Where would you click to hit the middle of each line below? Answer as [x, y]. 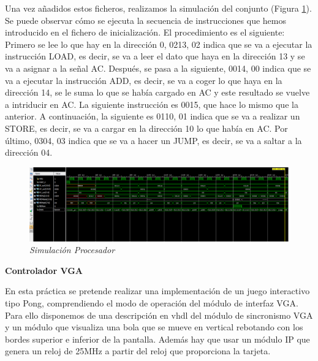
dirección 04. [29, 152]
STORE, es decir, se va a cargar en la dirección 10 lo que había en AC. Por [146, 128]
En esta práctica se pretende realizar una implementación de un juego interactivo [157, 291]
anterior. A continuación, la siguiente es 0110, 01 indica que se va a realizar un [153, 116]
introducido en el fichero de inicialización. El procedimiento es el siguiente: [145, 32]
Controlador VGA [44, 270]
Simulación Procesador [72, 250]
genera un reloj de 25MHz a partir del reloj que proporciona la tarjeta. [138, 351]
